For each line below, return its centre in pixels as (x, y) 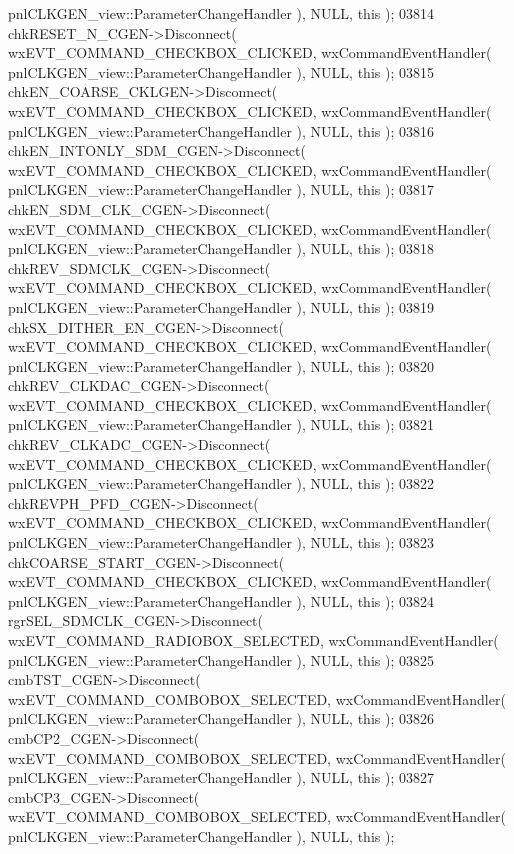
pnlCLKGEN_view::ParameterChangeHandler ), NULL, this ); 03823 (221, 542)
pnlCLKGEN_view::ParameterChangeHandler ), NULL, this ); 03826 (221, 718)
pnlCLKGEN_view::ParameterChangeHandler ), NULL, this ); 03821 (221, 424)
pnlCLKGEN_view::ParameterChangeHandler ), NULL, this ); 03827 (221, 777)
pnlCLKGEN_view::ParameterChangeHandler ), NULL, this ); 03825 (221, 659)
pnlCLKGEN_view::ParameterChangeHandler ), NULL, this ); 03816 (221, 130)
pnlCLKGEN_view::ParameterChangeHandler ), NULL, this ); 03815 (221, 71)
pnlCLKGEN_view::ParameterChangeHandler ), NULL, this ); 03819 (221, 306)
